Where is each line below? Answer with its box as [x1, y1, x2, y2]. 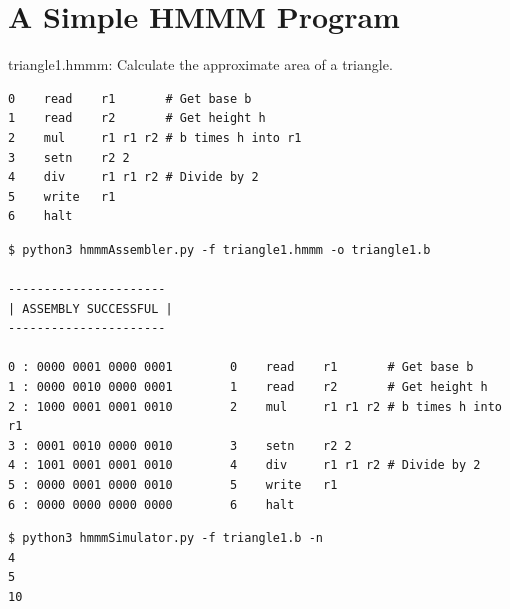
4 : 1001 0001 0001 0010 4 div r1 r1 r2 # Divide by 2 [8, 458, 481, 473]
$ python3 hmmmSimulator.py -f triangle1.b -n [8, 531, 323, 546]
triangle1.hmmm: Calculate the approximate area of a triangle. [8, 54, 393, 75]
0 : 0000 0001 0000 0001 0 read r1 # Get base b [8, 360, 474, 375]
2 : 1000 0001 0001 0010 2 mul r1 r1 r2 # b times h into [8, 399, 502, 414]
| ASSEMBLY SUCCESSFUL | [8, 301, 173, 316]
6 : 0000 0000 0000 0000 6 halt [8, 497, 295, 512]
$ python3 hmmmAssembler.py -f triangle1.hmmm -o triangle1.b [8, 242, 431, 257]
